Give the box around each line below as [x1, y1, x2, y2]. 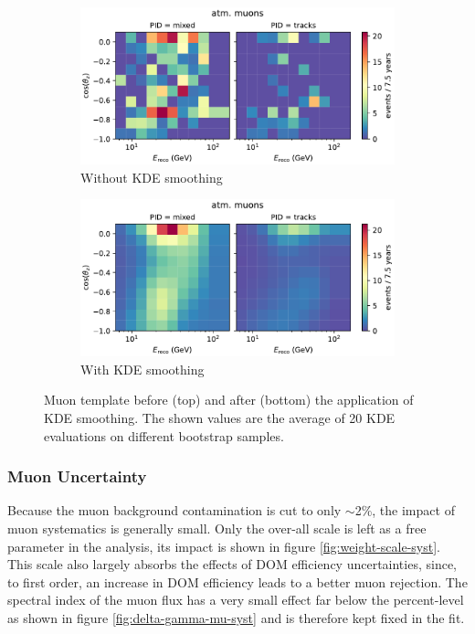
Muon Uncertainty [7, 465, 147, 488]
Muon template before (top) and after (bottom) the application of [44, 390, 414, 409]
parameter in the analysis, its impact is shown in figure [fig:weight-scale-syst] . [7, 536, 440, 555]
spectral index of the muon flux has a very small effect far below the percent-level [7, 590, 464, 609]
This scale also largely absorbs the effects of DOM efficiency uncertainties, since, [7, 555, 458, 574]
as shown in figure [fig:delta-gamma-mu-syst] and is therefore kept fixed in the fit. [7, 608, 465, 627]
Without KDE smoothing [80, 167, 223, 186]
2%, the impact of [354, 501, 455, 520]
